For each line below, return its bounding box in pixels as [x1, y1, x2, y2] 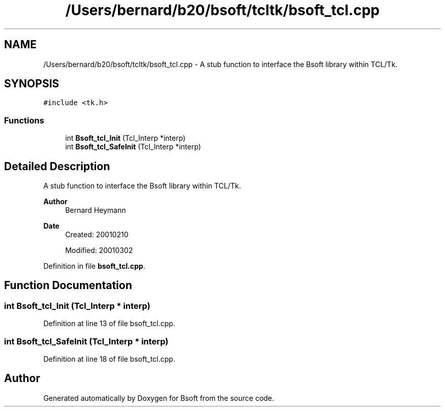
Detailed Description [4, 160, 110, 173]
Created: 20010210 [65, 230, 129, 239]
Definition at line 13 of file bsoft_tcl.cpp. [43, 319, 175, 328]
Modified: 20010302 [65, 246, 133, 255]
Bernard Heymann [65, 206, 126, 215]
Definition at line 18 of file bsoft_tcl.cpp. [43, 355, 175, 363]
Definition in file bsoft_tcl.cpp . [43, 262, 145, 271]
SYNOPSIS [4, 77, 59, 90]
